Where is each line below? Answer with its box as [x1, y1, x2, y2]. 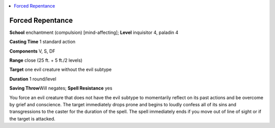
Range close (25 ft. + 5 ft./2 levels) [9, 57, 82, 63]
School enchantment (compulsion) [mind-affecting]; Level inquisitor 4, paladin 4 [9, 29, 179, 35]
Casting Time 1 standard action [9, 38, 76, 45]
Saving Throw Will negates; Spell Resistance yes [9, 85, 113, 91]
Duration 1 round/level [9, 76, 57, 82]
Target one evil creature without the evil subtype [9, 66, 112, 73]
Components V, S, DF [9, 48, 56, 54]
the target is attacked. [9, 115, 56, 121]
